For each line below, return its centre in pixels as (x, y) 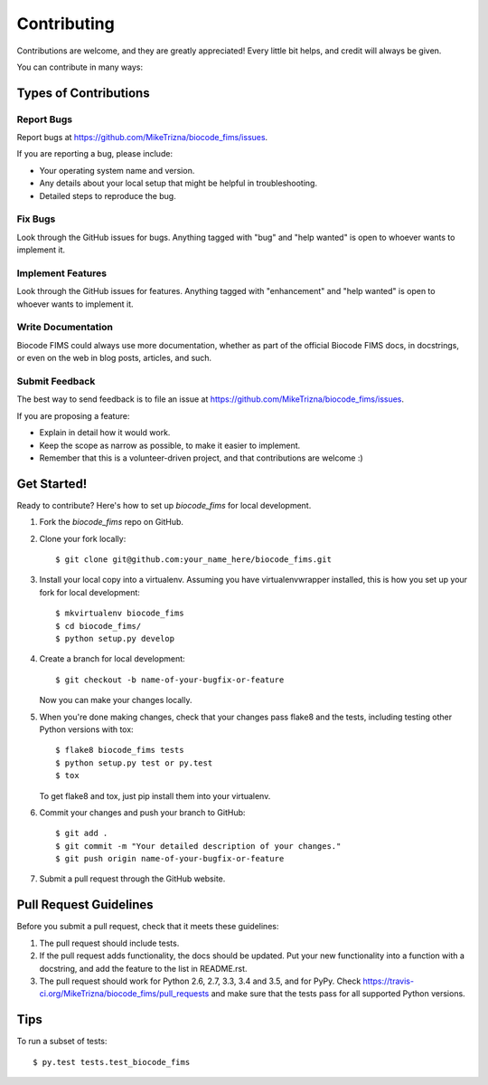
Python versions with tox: (87, 729)
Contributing (66, 24)
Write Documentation (65, 328)
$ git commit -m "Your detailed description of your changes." (198, 846)
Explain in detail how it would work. (105, 433)
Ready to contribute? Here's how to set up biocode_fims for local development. (164, 505)
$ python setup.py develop (115, 638)
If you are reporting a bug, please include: (95, 154)
